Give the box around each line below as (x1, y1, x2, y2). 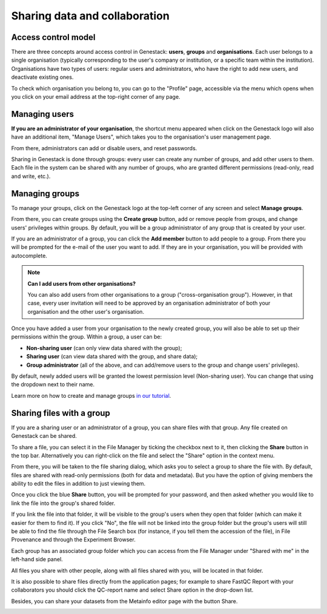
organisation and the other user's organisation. (27, 308, 145, 315)
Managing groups (11, 188, 80, 199)
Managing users (11, 109, 74, 119)
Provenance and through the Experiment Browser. (11, 536, 136, 543)
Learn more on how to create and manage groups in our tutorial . (11, 392, 171, 399)
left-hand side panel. (11, 556, 63, 563)
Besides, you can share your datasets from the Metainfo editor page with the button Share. (11, 597, 238, 605)
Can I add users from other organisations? (27, 280, 136, 287)
